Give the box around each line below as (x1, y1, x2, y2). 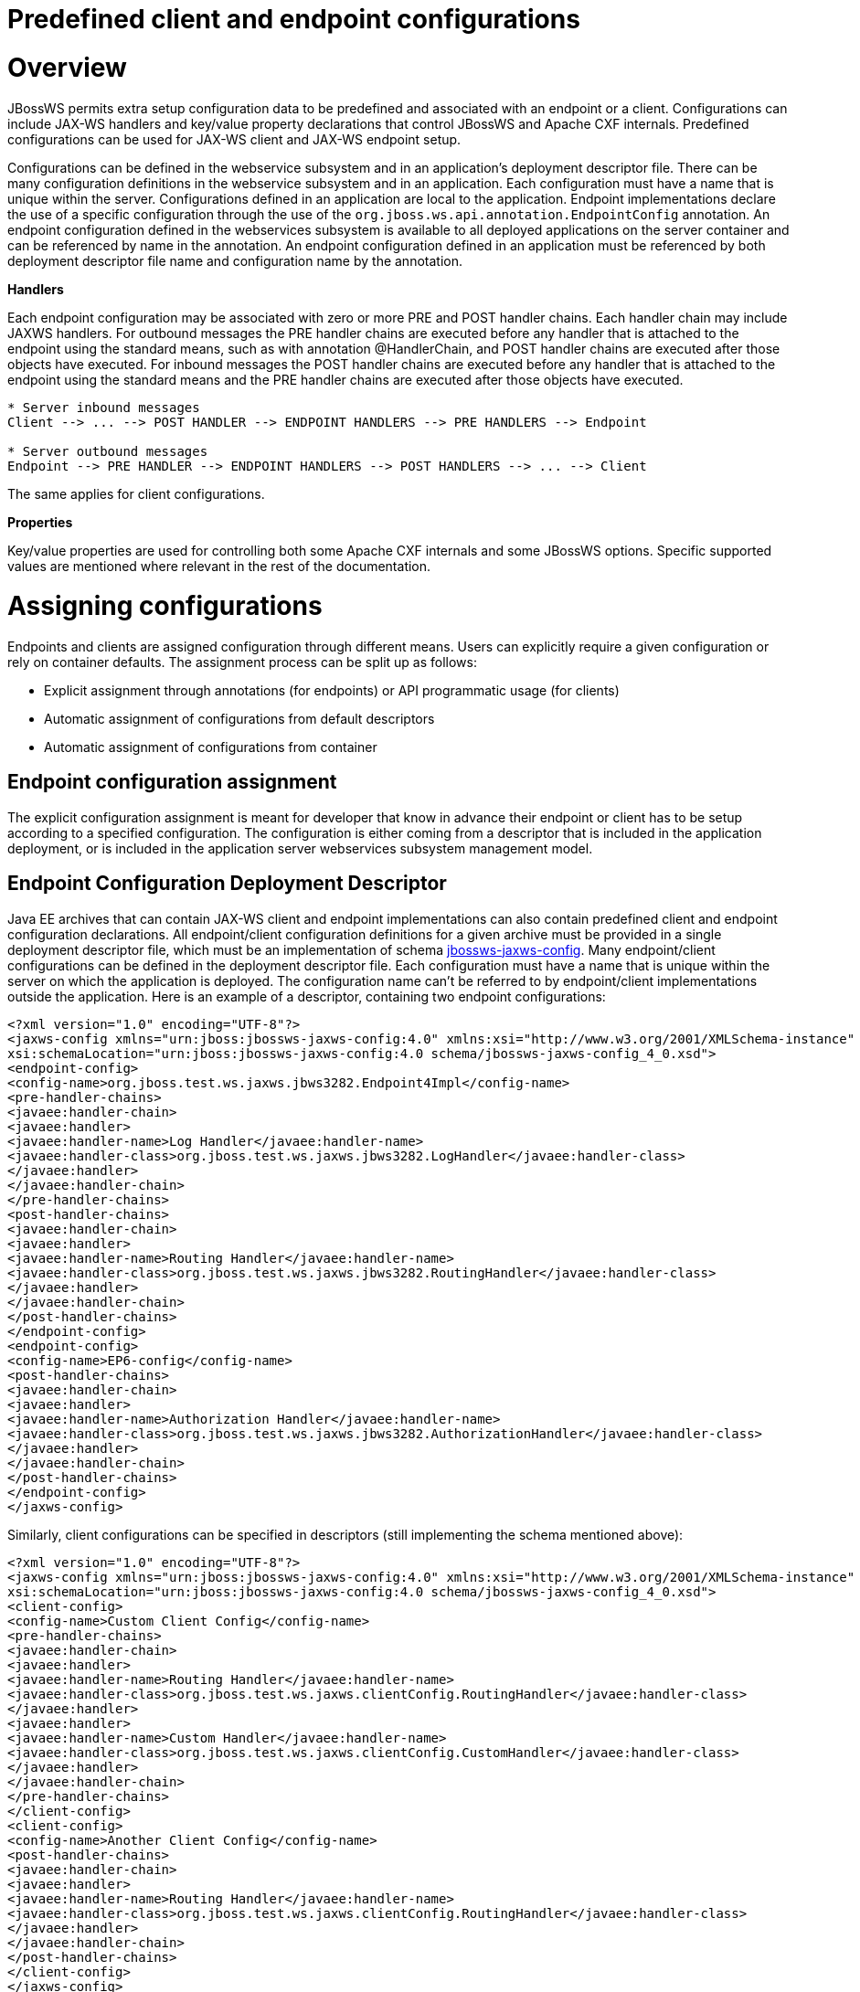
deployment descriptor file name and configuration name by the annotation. (7, 252, 462, 269)
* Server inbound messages (7, 399, 200, 415)
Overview (7, 51, 127, 83)
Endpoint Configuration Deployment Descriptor (7, 872, 447, 895)
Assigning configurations (7, 590, 323, 622)
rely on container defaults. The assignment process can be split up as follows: (7, 654, 477, 670)
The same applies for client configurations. (7, 485, 265, 502)
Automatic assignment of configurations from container (44, 739, 377, 755)
